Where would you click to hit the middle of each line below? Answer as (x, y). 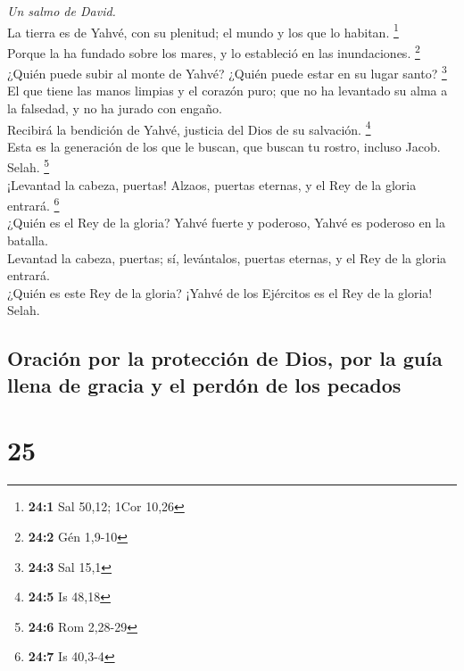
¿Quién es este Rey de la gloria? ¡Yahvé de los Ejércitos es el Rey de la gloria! (220, 292)
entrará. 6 (33, 204)
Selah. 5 (29, 166)
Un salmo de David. (62, 11)
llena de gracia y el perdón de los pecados (204, 384)
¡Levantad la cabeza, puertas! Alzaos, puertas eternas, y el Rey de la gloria (212, 184)
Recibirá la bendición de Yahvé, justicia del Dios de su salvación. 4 (189, 128)
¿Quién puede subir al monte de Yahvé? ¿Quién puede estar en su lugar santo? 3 (227, 72)
